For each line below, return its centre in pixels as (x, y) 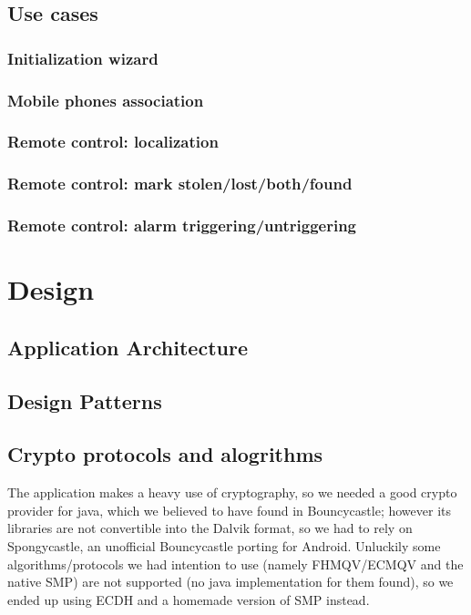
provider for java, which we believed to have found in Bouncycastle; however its (229, 510)
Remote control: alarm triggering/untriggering (182, 225)
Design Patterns (85, 400)
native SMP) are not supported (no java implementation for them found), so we (230, 582)
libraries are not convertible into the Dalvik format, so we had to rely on (210, 528)
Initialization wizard (83, 58)
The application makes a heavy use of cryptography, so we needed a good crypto (232, 492)
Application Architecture (128, 347)
